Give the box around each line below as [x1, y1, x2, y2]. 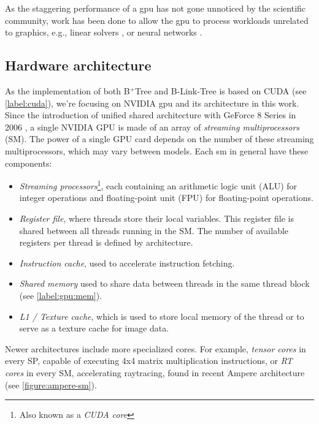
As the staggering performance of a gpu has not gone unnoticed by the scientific [5, 2, 306, 14]
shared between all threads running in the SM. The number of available [19, 224, 289, 237]
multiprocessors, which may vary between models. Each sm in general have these [5, 144, 309, 157]
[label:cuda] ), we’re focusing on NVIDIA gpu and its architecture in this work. [5, 96, 299, 109]
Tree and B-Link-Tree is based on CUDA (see [135, 84, 307, 97]
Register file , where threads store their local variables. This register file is [19, 211, 294, 224]
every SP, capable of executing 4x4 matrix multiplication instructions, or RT [5, 354, 293, 367]
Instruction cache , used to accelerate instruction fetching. [19, 256, 235, 269]
